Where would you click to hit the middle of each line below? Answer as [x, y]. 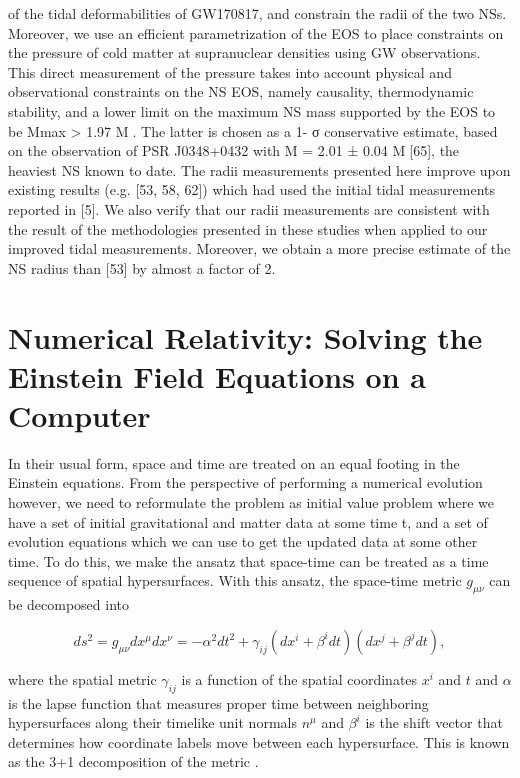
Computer [79, 414]
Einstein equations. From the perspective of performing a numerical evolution [245, 482]
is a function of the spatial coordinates [299, 678]
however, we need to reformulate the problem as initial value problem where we [251, 502]
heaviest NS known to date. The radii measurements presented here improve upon [259, 169]
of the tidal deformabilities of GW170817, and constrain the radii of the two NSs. [257, 13]
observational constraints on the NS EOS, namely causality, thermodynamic [241, 91]
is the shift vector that [434, 722]
